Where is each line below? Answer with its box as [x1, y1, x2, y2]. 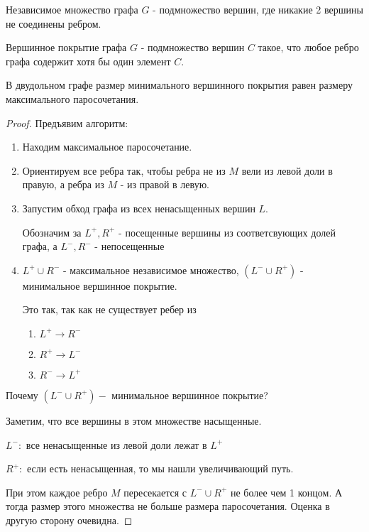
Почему [6, 387, 38, 402]
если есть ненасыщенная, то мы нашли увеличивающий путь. [26, 461, 294, 476]
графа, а [22, 239, 57, 254]
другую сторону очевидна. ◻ [6, 512, 133, 527]
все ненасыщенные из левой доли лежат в [26, 437, 207, 452]
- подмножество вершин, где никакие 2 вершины [153, 2, 363, 16]
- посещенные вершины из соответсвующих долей [119, 224, 336, 239]
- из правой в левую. [120, 177, 210, 192]
